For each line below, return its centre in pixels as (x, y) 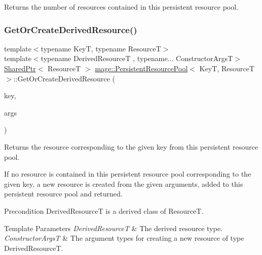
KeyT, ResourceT (227, 68)
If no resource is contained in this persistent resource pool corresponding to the (128, 174)
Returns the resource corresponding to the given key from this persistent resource (131, 146)
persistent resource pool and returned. (64, 194)
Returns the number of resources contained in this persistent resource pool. (121, 7)
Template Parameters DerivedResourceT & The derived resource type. (113, 228)
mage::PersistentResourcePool (141, 68)
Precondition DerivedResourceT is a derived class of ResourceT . (104, 210)
